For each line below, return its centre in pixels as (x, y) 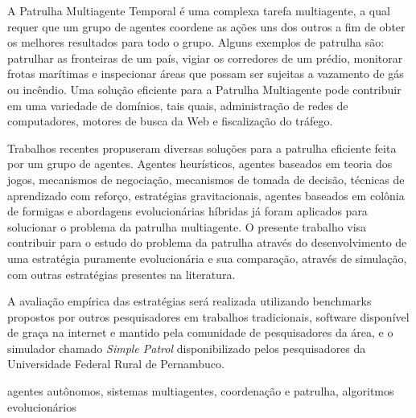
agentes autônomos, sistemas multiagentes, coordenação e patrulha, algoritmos (201, 391)
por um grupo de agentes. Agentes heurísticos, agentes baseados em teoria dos (200, 164)
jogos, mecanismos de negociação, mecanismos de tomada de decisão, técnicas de (206, 179)
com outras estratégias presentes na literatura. (122, 274)
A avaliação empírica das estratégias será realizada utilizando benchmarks (189, 301)
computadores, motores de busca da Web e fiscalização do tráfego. (170, 121)
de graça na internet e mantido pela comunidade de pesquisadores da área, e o (200, 332)
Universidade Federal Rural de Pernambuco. (116, 364)
